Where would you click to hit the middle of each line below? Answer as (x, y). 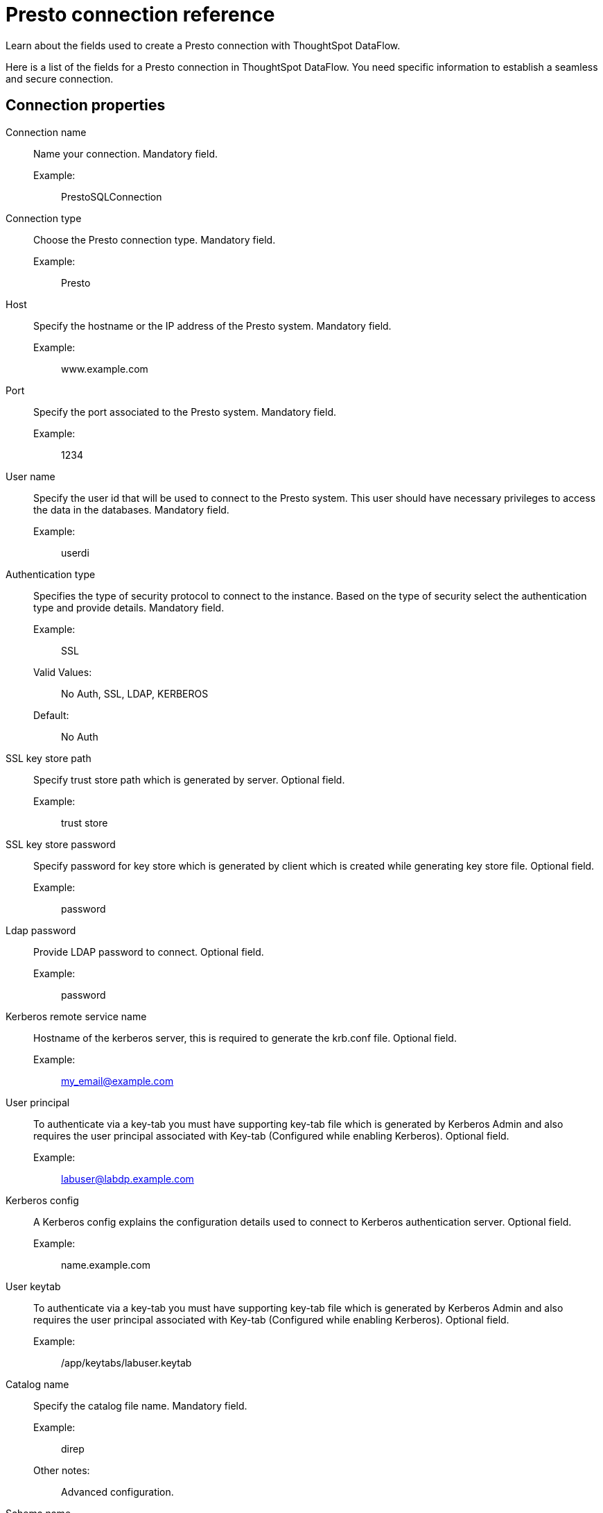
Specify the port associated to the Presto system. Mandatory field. (185, 412)
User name (30, 476)
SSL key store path (49, 758)
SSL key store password (61, 844)
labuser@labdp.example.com (128, 1178)
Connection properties (86, 105)
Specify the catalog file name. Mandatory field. (140, 1405)
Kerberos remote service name (76, 1016)
